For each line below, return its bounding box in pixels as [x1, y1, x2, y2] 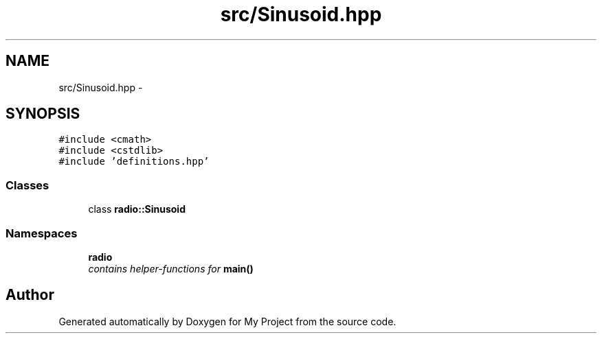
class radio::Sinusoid [88, 203, 186, 215]
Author [5, 286, 54, 304]
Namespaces [5, 226, 78, 240]
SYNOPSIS [5, 105, 80, 123]
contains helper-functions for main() [88, 262, 254, 274]
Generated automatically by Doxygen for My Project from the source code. [58, 315, 397, 327]
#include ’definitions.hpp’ [58, 156, 210, 167]
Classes [5, 178, 49, 192]
